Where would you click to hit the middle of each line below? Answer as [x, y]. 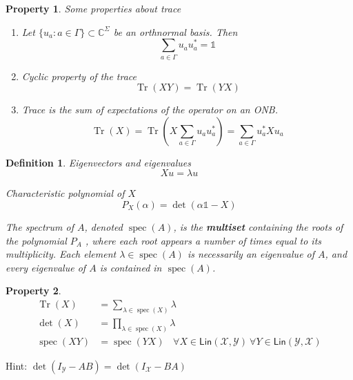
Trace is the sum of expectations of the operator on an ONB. [150, 110]
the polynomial [36, 240]
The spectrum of [40, 226]
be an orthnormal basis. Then [175, 31]
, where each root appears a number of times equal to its [203, 240]
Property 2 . [33, 291]
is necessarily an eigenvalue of [251, 254]
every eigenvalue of [46, 267]
